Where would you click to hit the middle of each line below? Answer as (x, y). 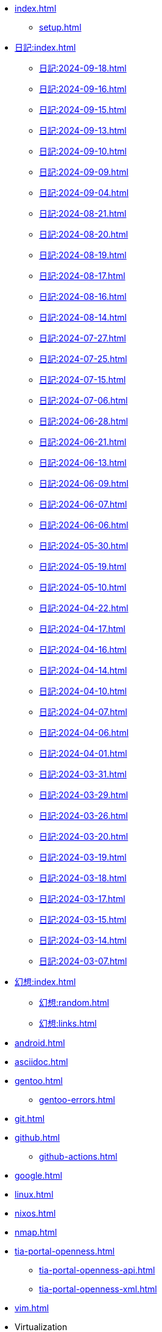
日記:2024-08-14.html (83, 317)
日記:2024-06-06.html (84, 525)
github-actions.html (78, 1156)
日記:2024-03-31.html (83, 774)
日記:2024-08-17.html (82, 276)
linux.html (34, 1194)
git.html (30, 1119)
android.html (40, 1043)
